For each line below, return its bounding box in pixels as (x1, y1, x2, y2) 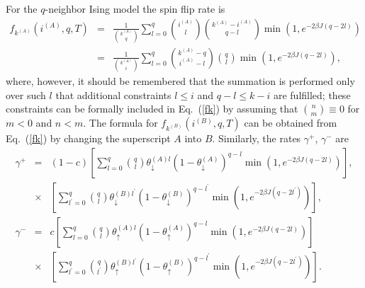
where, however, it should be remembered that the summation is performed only (6, 74, 355, 88)
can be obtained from (244, 115, 337, 130)
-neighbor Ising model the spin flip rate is (45, 1, 225, 16)
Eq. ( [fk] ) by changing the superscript (6, 131, 171, 146)
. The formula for (83, 115, 158, 130)
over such (6, 87, 46, 102)
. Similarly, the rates (212, 131, 301, 146)
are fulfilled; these (273, 87, 351, 102)
